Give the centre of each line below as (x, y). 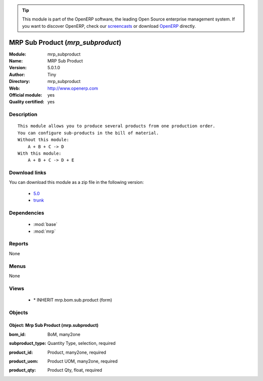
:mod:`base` (46, 224)
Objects (19, 312)
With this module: (40, 153)
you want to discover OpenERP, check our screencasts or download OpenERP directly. (109, 26)
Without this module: (43, 140)
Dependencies (27, 213)
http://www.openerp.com (73, 88)
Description (23, 115)
